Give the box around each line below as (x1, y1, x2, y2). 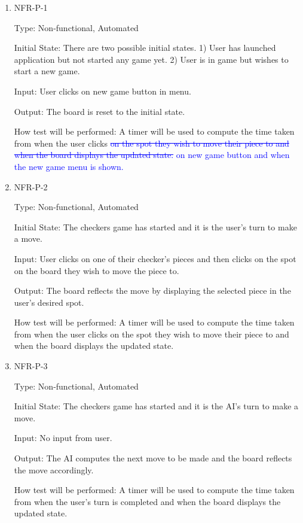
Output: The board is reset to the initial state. (14, 105, 185, 117)
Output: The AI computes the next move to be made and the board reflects (14, 452, 292, 464)
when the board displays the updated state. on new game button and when (14, 148, 290, 161)
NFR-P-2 (14, 180, 48, 193)
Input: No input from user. (14, 431, 112, 444)
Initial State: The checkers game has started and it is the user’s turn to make (14, 220, 297, 233)
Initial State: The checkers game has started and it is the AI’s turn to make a (14, 400, 299, 412)
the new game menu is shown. (14, 160, 124, 172)
